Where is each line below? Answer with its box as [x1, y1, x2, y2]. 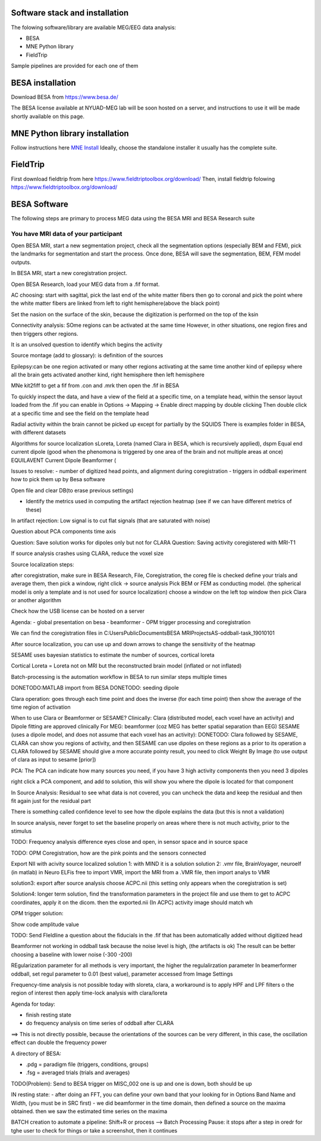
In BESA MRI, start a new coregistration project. [11, 270, 128, 277]
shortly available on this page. [11, 113, 84, 120]
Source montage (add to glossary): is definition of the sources [11, 352, 163, 359]
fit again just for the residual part [11, 797, 92, 804]
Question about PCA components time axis [11, 528, 116, 535]
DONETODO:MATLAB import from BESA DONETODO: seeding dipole [11, 684, 180, 691]
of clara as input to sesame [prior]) [11, 756, 96, 763]
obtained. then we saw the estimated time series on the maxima [11, 1108, 168, 1115]
